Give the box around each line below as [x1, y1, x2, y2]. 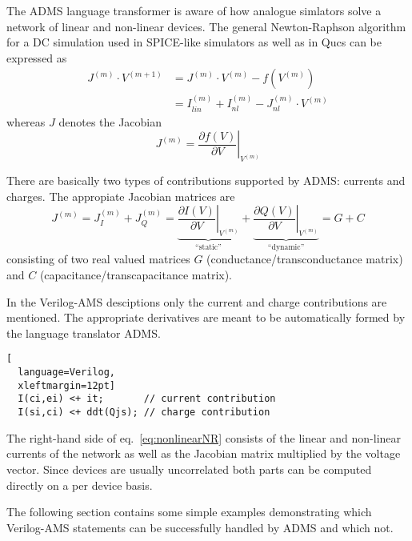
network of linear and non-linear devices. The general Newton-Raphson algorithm [6, 18, 406, 34]
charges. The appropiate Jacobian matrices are [6, 187, 235, 204]
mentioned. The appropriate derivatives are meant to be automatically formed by [6, 309, 406, 326]
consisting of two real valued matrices [6, 250, 190, 267]
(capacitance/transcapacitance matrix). [39, 266, 233, 283]
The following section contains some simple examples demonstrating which [6, 503, 372, 520]
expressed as [6, 49, 67, 66]
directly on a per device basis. [6, 476, 153, 493]
